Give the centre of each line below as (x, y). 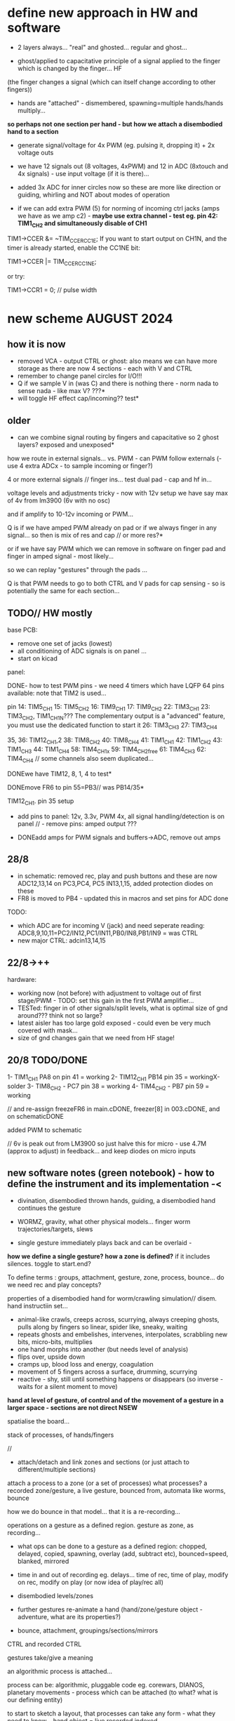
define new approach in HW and (103, 13)
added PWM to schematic (45, 1130)
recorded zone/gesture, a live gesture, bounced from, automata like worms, (116, 1491)
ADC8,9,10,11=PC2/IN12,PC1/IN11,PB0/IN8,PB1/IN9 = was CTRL (108, 933)
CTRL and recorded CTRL (45, 1644)
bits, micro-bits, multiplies (55, 1342)
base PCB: (22, 630)
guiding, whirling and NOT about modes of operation (94, 194)
